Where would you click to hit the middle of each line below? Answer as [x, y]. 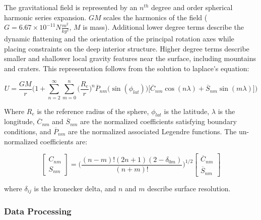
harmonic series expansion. [45, 17]
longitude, [19, 121]
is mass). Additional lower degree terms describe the [164, 27]
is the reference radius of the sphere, [93, 111]
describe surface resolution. [189, 188]
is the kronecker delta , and [75, 188]
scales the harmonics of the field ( [155, 17]
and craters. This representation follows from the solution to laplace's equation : [127, 68]
